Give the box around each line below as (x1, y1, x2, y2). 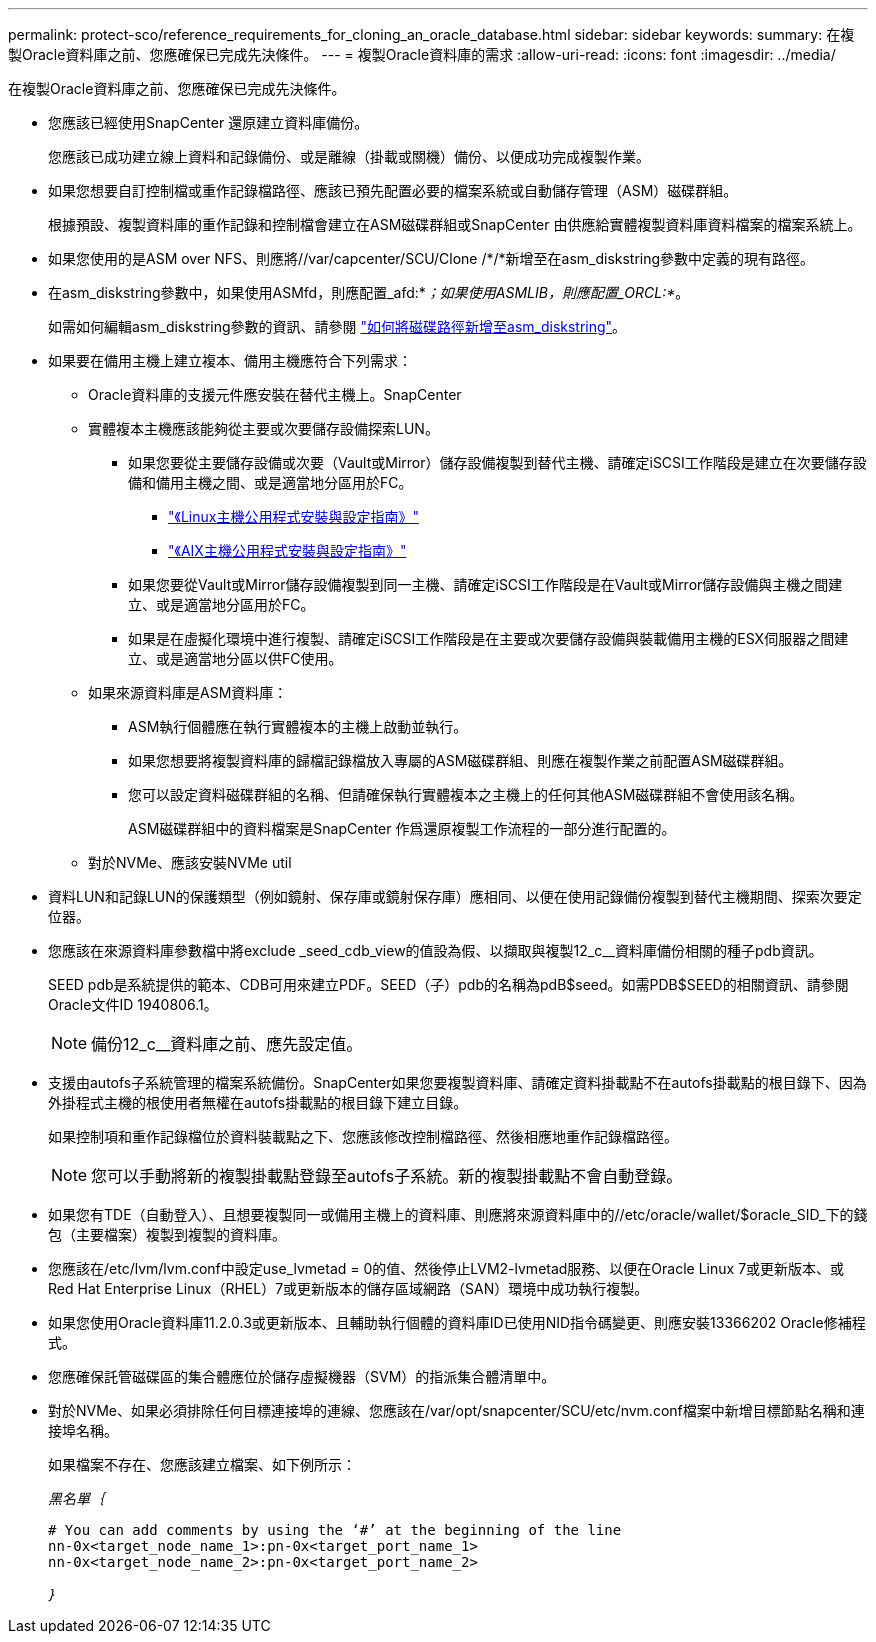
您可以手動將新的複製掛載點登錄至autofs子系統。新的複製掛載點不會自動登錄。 (91, 1166, 683, 1186)
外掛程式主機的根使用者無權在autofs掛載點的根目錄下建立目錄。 (48, 1094, 468, 1111)
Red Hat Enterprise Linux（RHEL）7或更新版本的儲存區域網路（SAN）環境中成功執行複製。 (48, 1280, 649, 1297)
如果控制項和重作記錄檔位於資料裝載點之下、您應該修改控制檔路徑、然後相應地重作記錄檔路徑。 (48, 1128, 678, 1145)
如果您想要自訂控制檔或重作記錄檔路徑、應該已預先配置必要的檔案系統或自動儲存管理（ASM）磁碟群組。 (48, 182, 738, 199)
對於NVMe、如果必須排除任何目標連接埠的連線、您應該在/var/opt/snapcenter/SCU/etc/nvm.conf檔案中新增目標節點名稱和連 (48, 1402, 865, 1419)
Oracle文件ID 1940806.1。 (48, 996, 218, 1013)
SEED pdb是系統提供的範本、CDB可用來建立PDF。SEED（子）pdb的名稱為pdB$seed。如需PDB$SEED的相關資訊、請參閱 (48, 976, 849, 993)
